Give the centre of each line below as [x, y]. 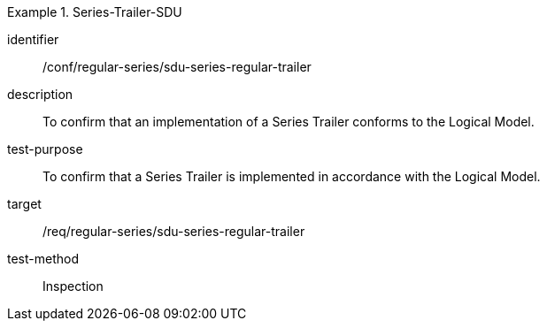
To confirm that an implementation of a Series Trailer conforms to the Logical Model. [289, 122]
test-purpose [45, 149]
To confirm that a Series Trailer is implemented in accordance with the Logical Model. [292, 176]
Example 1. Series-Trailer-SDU [95, 12]
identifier [33, 39]
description [40, 94]
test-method [43, 259]
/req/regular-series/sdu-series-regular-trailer [174, 231]
